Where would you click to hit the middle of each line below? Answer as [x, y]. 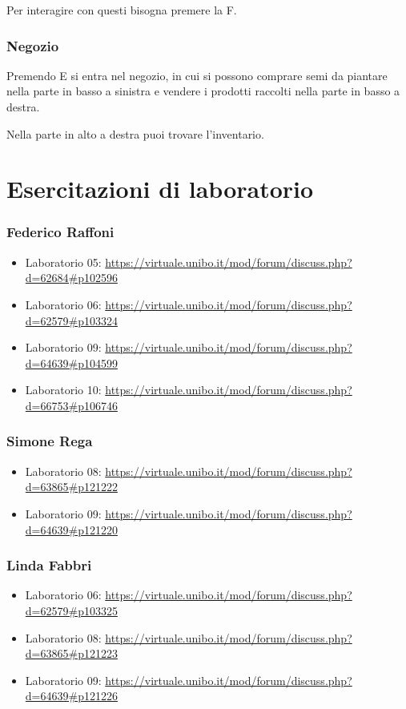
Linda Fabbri [49, 565]
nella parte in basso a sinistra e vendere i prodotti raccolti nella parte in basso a [203, 91]
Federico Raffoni [60, 232]
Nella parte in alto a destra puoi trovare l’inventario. [135, 133]
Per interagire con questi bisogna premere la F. [122, 10]
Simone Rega [50, 441]
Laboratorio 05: [63, 262]
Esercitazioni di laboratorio [160, 189]
